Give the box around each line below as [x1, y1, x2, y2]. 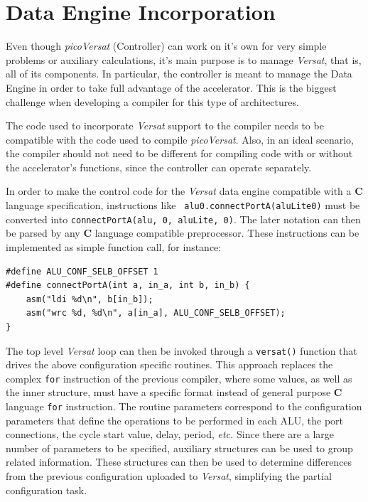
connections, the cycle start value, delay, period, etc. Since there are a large [6, 427, 334, 442]
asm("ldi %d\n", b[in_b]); [26, 294, 153, 304]
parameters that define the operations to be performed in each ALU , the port [6, 412, 344, 427]
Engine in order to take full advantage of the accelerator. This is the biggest [6, 80, 337, 95]
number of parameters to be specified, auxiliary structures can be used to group [6, 440, 353, 455]
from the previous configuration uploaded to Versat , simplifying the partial [6, 469, 332, 484]
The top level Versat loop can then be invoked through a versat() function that [6, 343, 357, 358]
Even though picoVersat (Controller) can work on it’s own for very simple [6, 38, 327, 53]
